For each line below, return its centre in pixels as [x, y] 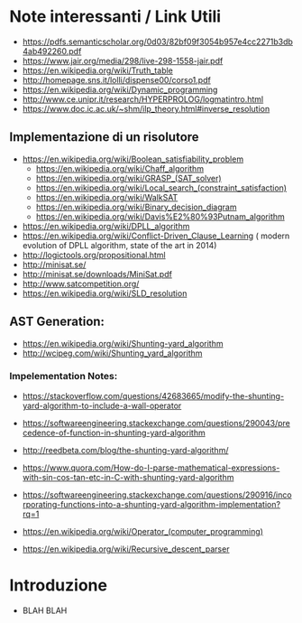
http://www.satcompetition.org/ [81, 284]
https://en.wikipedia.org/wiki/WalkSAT [107, 197]
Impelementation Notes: [64, 377]
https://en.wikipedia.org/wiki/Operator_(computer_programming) [143, 531]
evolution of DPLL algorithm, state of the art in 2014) [119, 245]
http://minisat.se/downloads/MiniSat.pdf [97, 274]
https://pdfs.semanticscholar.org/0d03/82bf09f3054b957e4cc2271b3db [157, 42]
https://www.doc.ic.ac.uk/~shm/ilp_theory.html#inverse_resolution [146, 108]
